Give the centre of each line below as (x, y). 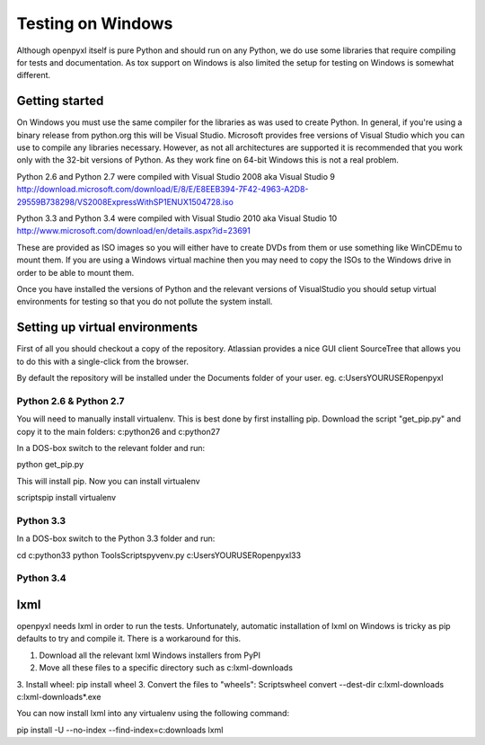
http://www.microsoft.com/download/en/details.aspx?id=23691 (133, 231)
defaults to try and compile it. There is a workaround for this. (129, 639)
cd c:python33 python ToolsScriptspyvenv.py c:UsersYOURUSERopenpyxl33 (159, 555)
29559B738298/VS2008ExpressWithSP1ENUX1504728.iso (125, 201)
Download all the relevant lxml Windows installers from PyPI (150, 655)
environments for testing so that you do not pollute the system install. (145, 302)
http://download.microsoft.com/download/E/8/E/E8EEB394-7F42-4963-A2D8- (163, 190)
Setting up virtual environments (107, 328)
